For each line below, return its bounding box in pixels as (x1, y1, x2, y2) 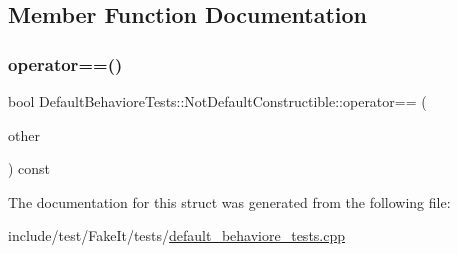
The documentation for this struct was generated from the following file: (8, 191, 451, 212)
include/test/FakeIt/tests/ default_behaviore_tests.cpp (8, 225, 346, 246)
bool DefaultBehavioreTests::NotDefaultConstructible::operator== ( (8, 91, 427, 111)
